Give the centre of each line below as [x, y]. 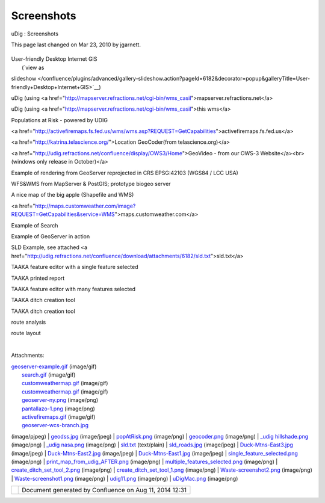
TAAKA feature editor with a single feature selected [75, 267]
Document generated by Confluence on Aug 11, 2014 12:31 [104, 490]
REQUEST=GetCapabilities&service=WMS [63, 214]
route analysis [29, 322]
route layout [26, 333]
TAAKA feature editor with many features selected [73, 289]
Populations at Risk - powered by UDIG [60, 120]
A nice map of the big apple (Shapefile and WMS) [73, 195]
